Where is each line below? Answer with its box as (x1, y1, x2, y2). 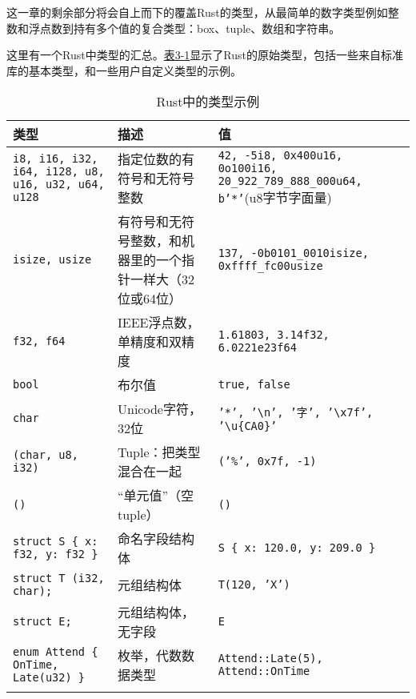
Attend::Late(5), (218, 652, 323, 665)
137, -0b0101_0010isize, (218, 247, 369, 260)
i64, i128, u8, (13, 165, 105, 179)
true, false (218, 378, 290, 392)
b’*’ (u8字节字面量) (218, 188, 332, 207)
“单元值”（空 (118, 486, 194, 505)
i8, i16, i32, (13, 152, 98, 166)
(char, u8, (13, 448, 78, 462)
